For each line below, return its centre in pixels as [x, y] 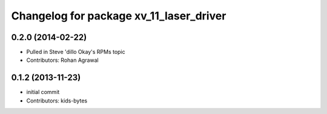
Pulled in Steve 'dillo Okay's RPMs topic [76, 52]
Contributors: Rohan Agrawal [63, 60]
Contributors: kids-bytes [57, 101]
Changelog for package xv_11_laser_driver [119, 16]
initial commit [43, 92]
